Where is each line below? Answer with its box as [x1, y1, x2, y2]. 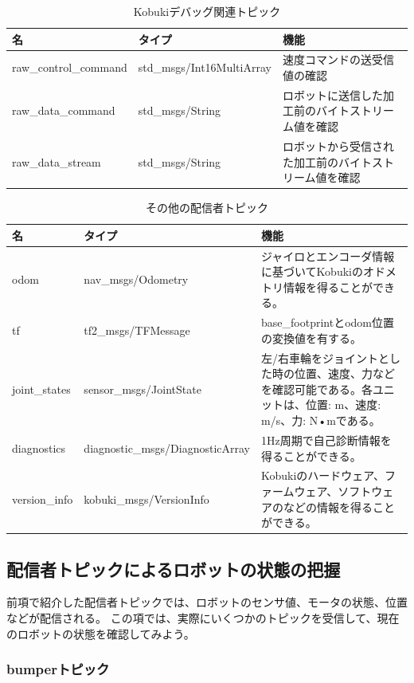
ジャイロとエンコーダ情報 [261, 247, 395, 264]
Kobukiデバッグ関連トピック [133, 3, 281, 19]
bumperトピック [6, 659, 110, 679]
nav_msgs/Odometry [84, 271, 189, 288]
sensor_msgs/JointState [84, 380, 201, 397]
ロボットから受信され [282, 137, 394, 154]
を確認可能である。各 [261, 380, 373, 397]
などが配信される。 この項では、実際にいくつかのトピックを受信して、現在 [6, 610, 400, 626]
